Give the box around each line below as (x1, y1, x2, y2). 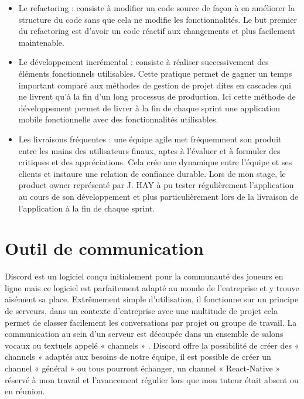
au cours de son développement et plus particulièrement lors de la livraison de (18, 190, 299, 202)
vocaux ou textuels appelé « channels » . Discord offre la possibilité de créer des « (5, 339, 299, 351)
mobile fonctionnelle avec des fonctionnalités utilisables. (18, 113, 218, 125)
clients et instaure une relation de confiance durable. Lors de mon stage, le (18, 167, 286, 179)
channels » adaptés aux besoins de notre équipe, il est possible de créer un (5, 350, 271, 363)
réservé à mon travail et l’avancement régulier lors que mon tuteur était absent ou (5, 373, 299, 386)
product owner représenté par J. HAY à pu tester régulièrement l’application (18, 179, 294, 191)
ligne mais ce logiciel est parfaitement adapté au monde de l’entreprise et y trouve (5, 281, 299, 294)
